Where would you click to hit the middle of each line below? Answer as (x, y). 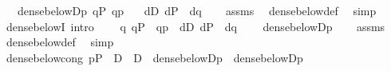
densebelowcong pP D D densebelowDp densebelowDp (154, 57)
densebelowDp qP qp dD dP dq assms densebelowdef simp (197, 10)
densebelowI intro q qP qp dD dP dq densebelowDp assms (195, 26)
